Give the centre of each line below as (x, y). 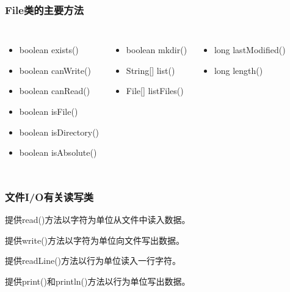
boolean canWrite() (55, 70)
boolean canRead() (55, 91)
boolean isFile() (49, 111)
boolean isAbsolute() (58, 152)
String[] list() (150, 70)
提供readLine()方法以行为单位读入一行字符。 (93, 261)
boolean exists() (49, 50)
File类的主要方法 (45, 9)
